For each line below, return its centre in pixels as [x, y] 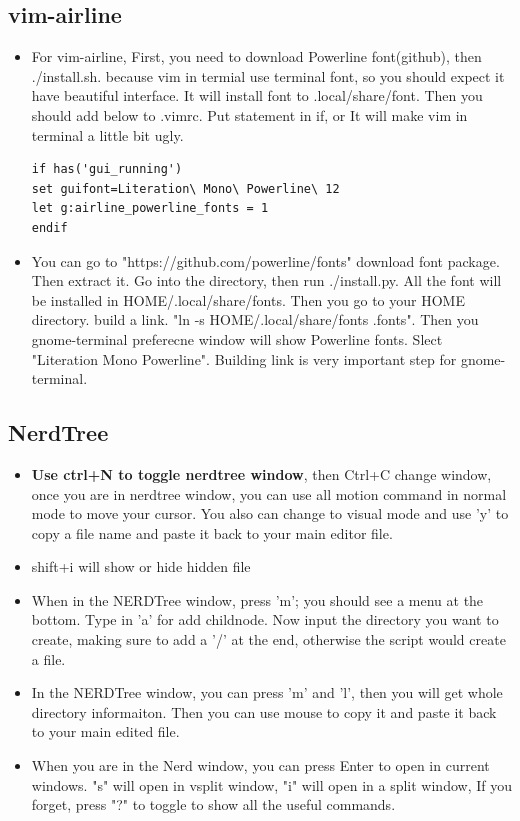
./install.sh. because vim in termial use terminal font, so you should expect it [268, 75]
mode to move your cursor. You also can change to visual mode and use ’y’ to [270, 513]
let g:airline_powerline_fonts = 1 [150, 208]
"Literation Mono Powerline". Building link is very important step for [244, 358]
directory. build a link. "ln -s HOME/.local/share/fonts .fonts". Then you [255, 319]
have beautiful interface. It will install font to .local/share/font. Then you [257, 95]
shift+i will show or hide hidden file [141, 566]
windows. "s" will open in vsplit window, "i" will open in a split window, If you [271, 784]
